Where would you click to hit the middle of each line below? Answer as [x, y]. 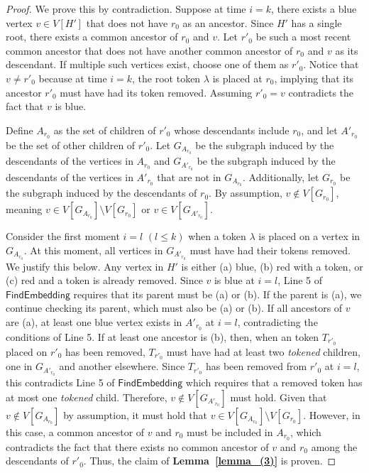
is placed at [237, 78]
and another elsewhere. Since [122, 366]
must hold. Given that [279, 397]
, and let [319, 130]
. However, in [332, 414]
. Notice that [331, 64]
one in [19, 366]
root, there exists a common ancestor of [92, 37]
